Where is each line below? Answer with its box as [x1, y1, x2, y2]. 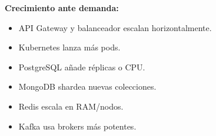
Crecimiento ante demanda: [5, 2, 119, 13]
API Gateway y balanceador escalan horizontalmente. [18, 21, 212, 33]
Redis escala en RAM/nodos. [18, 100, 124, 112]
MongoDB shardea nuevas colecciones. [18, 80, 157, 93]
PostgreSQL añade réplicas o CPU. [18, 60, 145, 73]
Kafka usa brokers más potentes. [18, 120, 137, 132]
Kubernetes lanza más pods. [18, 41, 121, 53]
